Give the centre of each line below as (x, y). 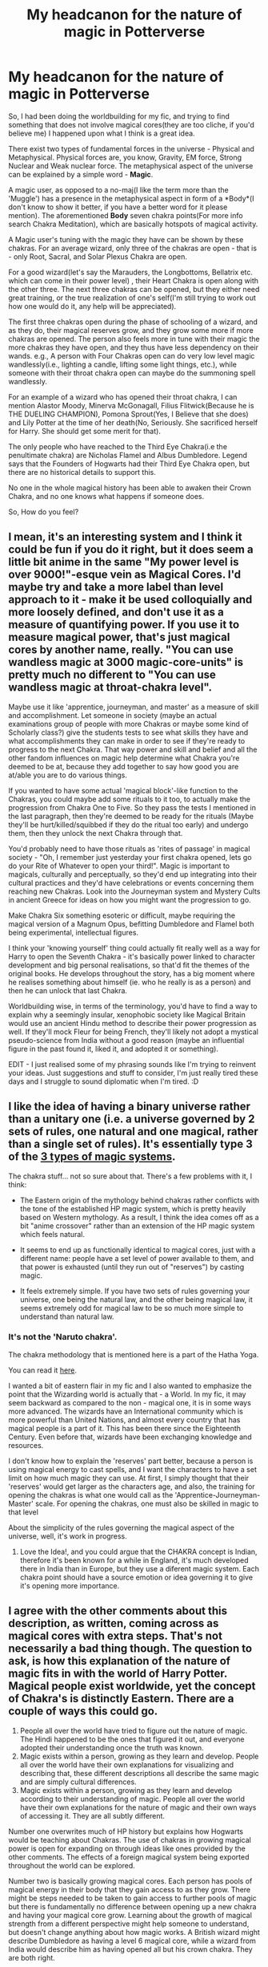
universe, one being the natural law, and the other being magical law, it (136, 1299)
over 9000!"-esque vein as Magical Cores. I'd (125, 575)
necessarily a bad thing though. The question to (130, 1649)
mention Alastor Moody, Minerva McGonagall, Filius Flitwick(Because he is (131, 405)
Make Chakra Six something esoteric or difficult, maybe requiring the (122, 915)
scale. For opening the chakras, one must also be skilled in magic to (147, 1503)
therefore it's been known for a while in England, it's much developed (134, 1560)
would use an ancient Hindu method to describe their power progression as (133, 1023)
